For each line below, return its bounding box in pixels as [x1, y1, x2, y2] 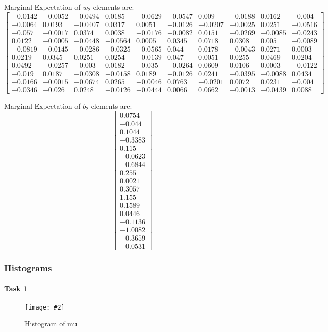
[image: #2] [24, 303, 65, 311]
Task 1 [4, 283, 28, 294]
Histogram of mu [24, 318, 78, 329]
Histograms [4, 261, 52, 274]
